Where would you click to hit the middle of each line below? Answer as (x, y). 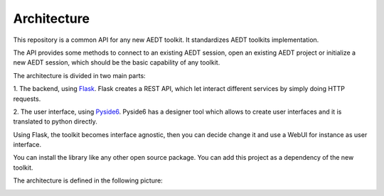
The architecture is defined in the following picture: (88, 180)
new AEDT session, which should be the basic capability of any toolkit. (117, 62)
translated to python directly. (55, 121)
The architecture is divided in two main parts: (79, 75)
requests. (27, 99)
